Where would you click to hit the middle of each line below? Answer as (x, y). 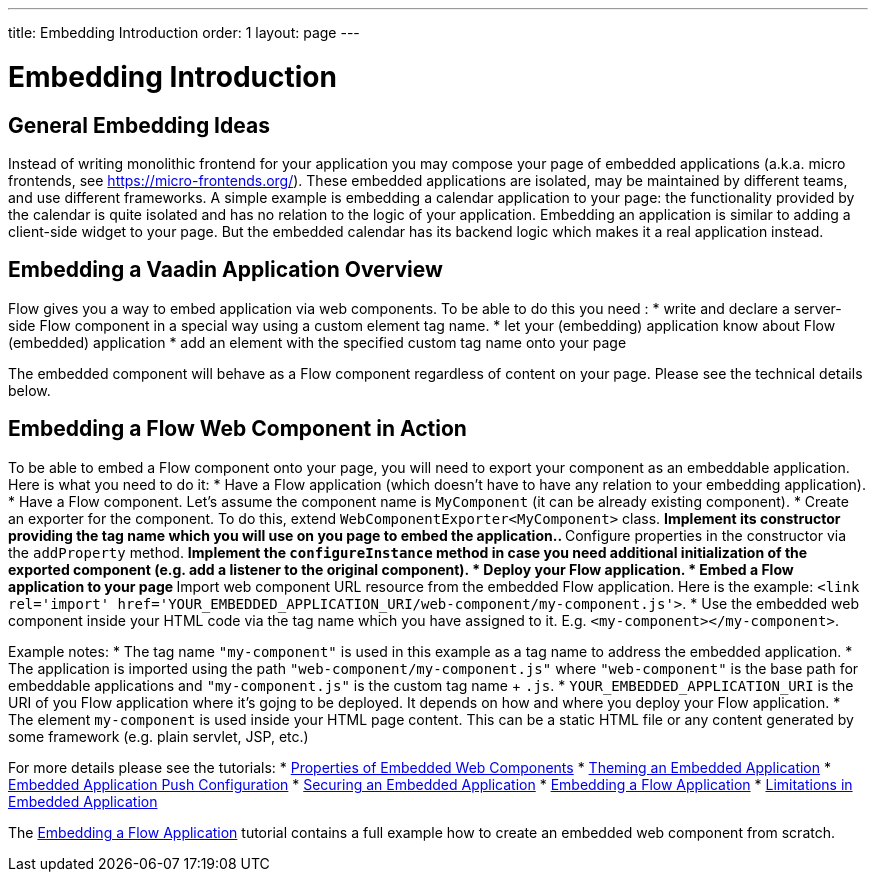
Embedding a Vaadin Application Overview (225, 270)
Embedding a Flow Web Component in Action (237, 429)
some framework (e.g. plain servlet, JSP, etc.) (158, 736)
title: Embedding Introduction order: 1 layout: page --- (184, 32)
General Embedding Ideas (139, 125)
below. (29, 390)
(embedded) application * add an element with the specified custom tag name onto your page (317, 342)
